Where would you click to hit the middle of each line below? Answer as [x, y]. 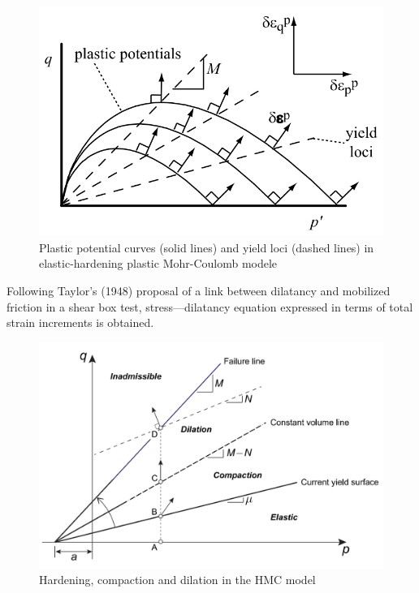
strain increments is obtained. [80, 322]
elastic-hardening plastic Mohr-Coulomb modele [158, 263]
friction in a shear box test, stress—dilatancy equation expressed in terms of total [210, 306]
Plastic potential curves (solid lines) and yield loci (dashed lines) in [207, 247]
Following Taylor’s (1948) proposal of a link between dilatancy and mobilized [199, 291]
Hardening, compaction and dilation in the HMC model [177, 580]
